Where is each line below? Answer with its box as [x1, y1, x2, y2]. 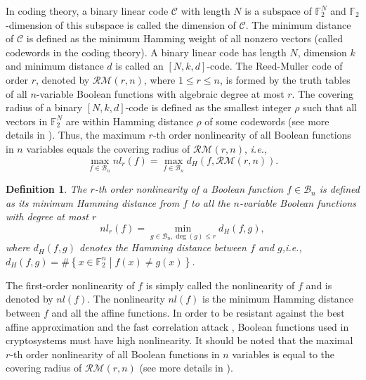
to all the [191, 195, 230, 210]
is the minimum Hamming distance [202, 291, 353, 306]
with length [181, 4, 230, 18]
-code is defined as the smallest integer [125, 100, 292, 115]
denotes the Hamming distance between [79, 240, 247, 255]
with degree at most [6, 209, 89, 224]
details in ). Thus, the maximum [6, 127, 145, 142]
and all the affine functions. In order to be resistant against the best [51, 305, 345, 319]
